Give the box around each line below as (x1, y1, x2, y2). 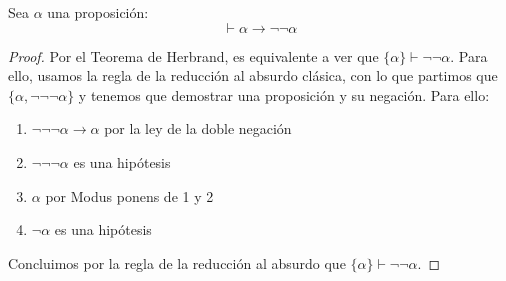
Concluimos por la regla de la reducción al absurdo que (8, 252, 346, 273)
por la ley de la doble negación (104, 118, 292, 139)
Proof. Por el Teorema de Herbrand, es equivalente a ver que (8, 45, 379, 66)
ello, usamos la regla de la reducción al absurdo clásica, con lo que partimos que (8, 65, 498, 86)
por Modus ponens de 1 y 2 (45, 185, 214, 206)
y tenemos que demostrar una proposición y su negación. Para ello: (78, 84, 490, 105)
